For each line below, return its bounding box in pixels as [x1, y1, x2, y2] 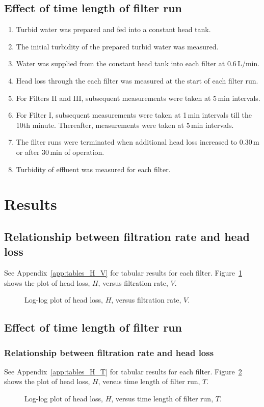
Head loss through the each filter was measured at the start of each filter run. [16, 75, 258, 86]
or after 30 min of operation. [16, 146, 104, 157]
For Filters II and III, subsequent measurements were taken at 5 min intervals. [16, 92, 260, 103]
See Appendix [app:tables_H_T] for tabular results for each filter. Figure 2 [4, 366, 242, 376]
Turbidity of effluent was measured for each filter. [16, 164, 171, 174]
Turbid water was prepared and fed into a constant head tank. [16, 24, 211, 35]
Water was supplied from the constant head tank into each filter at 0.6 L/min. [16, 58, 260, 69]
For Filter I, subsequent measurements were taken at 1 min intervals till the [16, 110, 252, 120]
